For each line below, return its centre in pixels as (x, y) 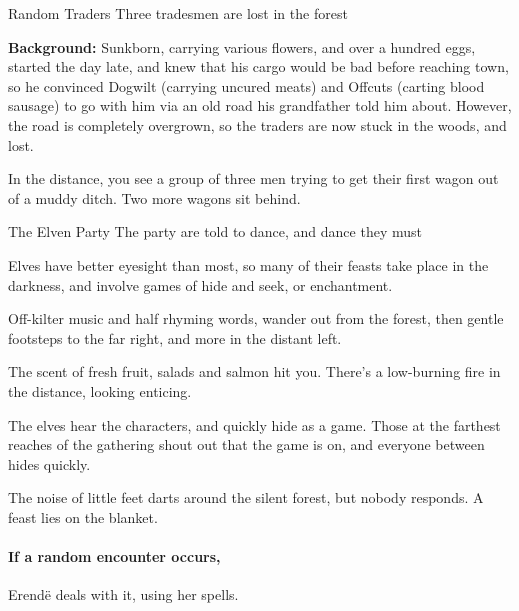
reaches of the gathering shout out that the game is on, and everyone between (246, 444)
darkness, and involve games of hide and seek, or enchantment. (200, 284)
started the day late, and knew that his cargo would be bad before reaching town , (258, 66)
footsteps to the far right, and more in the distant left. (175, 337)
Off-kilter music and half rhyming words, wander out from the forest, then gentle (256, 318)
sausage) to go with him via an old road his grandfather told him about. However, (260, 105)
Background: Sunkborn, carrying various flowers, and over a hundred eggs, (242, 46)
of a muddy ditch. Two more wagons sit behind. (154, 197)
